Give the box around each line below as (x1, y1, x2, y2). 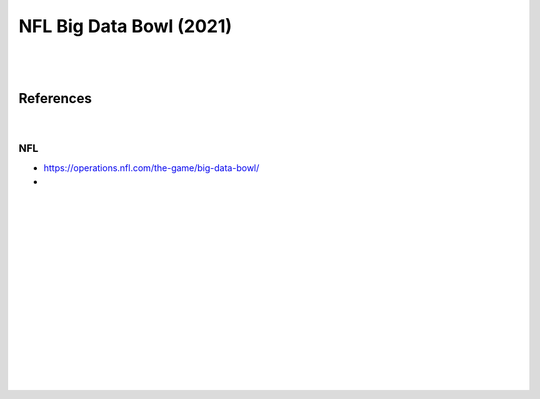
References (18, 90, 92, 107)
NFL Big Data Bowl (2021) (18, 15, 233, 37)
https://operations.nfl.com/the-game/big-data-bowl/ (43, 161, 260, 174)
